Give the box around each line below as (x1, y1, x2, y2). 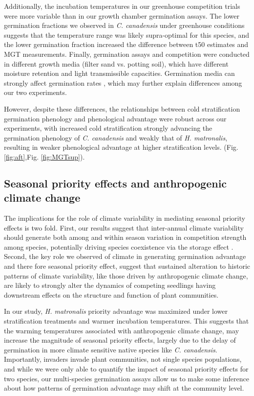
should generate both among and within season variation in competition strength (4, 232, 247, 242)
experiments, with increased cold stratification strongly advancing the (4, 123, 212, 133)
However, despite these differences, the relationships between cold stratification (4, 103, 240, 114)
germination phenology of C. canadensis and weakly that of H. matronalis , (4, 132, 228, 142)
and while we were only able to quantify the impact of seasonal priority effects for (4, 364, 249, 373)
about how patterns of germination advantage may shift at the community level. (4, 383, 244, 393)
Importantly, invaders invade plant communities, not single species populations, (4, 354, 242, 364)
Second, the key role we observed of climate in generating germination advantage (4, 251, 246, 261)
